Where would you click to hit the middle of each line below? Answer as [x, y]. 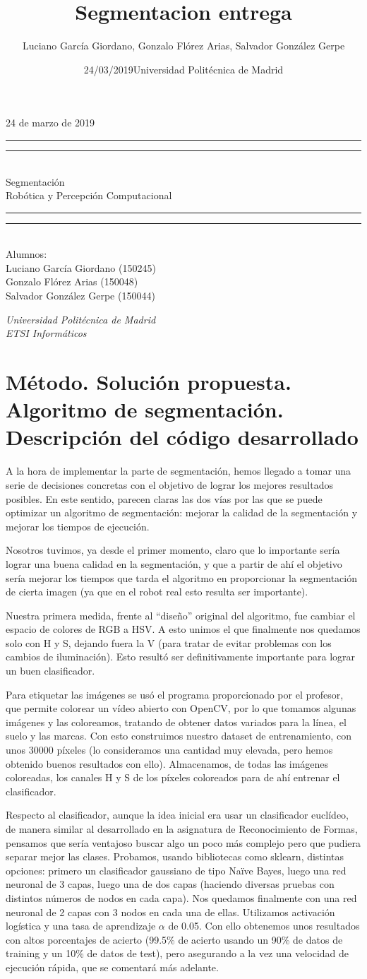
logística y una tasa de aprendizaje [81, 926]
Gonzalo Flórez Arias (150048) [72, 281]
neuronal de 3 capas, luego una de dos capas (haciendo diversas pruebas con [170, 884]
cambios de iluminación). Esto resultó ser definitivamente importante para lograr [181, 657]
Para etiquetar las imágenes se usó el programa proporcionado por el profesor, [175, 694]
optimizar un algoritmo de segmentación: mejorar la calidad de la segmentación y [182, 512]
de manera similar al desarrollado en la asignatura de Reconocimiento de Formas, [182, 829]
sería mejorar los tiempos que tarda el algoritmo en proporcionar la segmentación [181, 577]
